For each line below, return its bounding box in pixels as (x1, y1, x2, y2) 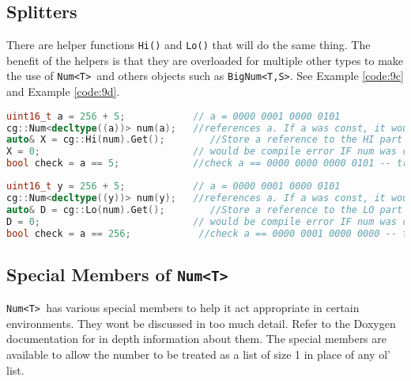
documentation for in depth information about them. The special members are (6, 330, 386, 347)
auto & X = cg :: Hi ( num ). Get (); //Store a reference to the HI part (6, 134, 403, 146)
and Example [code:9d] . (6, 83, 120, 100)
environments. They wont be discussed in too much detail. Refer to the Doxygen (6, 314, 396, 331)
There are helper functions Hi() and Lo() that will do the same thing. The (6, 36, 371, 53)
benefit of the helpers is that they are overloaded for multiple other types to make (6, 51, 404, 68)
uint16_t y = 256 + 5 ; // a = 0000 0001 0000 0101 (6, 181, 341, 192)
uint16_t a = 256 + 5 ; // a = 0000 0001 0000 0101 (6, 110, 341, 122)
